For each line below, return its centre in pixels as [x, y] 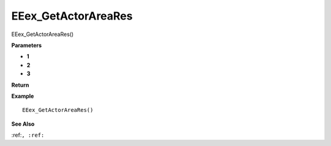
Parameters [27, 45]
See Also [23, 124]
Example [23, 96]
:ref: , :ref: [28, 135]
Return [20, 85]
